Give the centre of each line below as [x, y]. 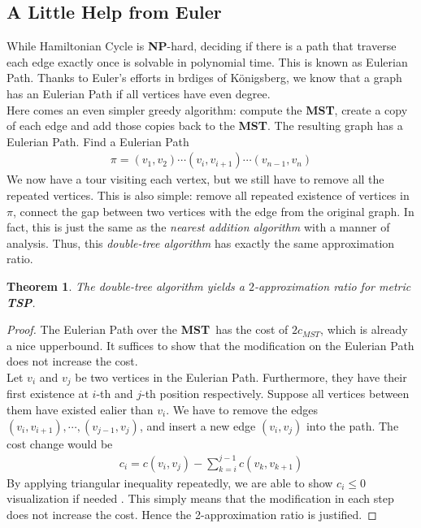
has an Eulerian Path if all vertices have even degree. [139, 93]
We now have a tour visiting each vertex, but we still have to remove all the [195, 179]
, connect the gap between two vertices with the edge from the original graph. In [213, 211]
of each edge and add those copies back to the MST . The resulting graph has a [205, 126]
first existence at [48, 394]
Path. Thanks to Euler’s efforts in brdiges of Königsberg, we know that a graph [204, 78]
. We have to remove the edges [242, 409]
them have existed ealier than [80, 409]
